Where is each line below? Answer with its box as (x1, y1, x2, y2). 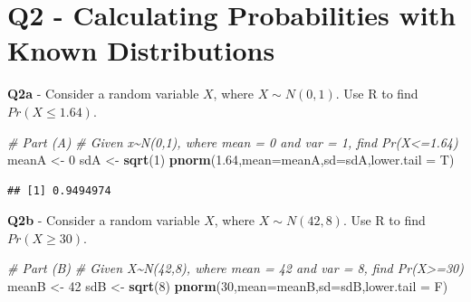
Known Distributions (7, 32, 275, 69)
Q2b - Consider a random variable (7, 211, 200, 230)
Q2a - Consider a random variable (7, 84, 199, 103)
